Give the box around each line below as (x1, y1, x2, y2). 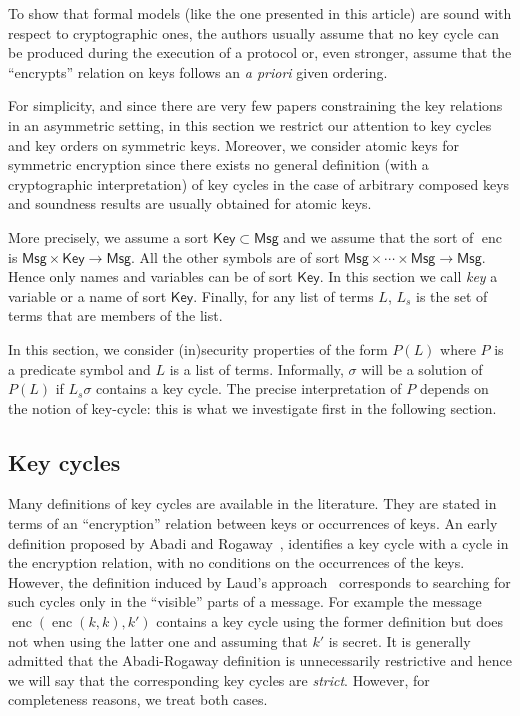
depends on (419, 378, 489, 399)
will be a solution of (361, 358, 483, 379)
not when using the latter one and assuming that (8, 630, 308, 651)
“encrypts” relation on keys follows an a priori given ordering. (8, 61, 388, 82)
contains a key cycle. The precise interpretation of (96, 378, 402, 399)
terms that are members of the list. (8, 305, 223, 326)
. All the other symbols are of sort (131, 246, 340, 267)
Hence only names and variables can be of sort (8, 266, 293, 287)
